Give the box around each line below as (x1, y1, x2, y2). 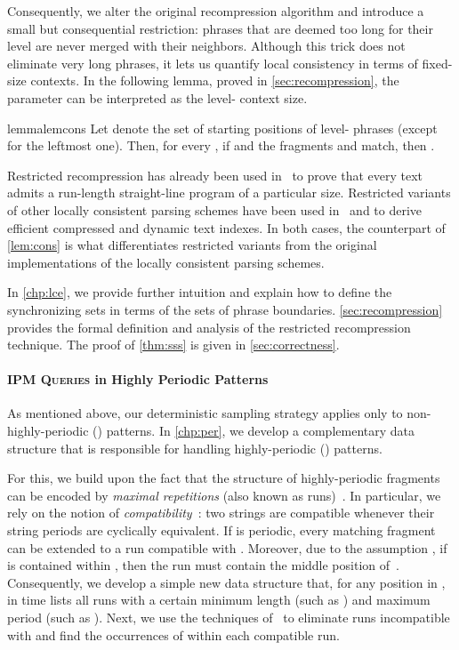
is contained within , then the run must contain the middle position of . (7, 556, 399, 574)
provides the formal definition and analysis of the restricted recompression (7, 317, 411, 336)
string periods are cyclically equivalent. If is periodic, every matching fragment (7, 521, 436, 540)
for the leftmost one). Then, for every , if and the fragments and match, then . (7, 136, 435, 155)
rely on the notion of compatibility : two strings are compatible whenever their (7, 503, 435, 522)
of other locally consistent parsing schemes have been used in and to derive (7, 200, 423, 219)
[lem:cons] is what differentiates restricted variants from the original (7, 236, 377, 254)
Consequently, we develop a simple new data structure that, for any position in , (7, 573, 446, 591)
